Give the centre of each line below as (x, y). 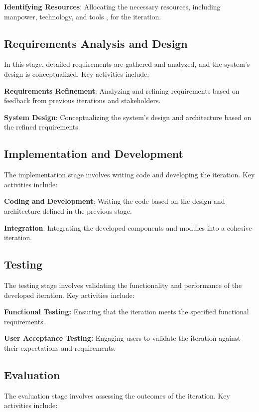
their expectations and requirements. (60, 347)
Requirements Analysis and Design (96, 43)
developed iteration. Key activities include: (69, 295)
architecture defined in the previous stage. (68, 210)
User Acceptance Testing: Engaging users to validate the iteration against (122, 338)
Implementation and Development (94, 154)
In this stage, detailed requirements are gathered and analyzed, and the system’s (127, 64)
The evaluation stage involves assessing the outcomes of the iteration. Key (117, 395)
